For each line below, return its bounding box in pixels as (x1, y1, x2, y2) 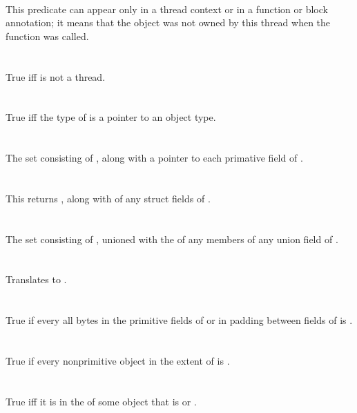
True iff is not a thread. (6, 69, 106, 84)
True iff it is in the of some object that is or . (6, 394, 197, 408)
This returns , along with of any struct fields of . (6, 191, 211, 205)
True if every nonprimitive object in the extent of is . (6, 354, 230, 368)
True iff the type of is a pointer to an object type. (6, 110, 216, 124)
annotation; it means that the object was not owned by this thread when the (6, 15, 331, 30)
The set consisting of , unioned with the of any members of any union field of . (6, 231, 338, 246)
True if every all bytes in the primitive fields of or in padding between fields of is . (6, 313, 353, 327)
